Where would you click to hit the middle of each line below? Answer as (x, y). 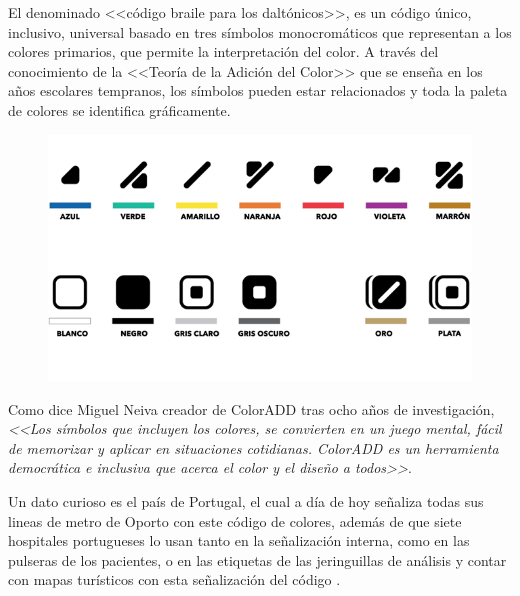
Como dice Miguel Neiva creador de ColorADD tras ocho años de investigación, (251, 408)
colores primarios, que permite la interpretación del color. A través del (223, 51)
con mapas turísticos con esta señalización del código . (174, 579)
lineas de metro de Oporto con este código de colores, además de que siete (235, 520)
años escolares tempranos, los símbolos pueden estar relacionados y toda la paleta (258, 90)
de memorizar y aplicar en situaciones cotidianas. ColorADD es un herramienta (253, 447)
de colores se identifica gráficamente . (119, 109)
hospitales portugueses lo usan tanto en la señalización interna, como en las (239, 540)
